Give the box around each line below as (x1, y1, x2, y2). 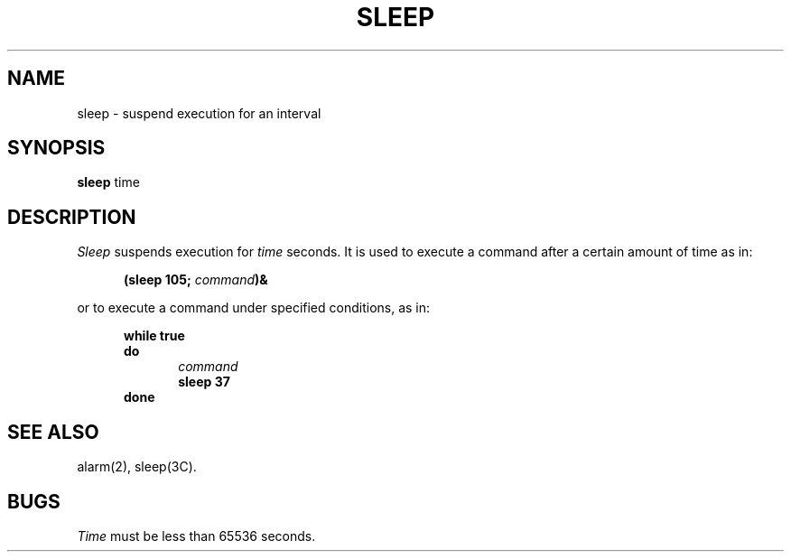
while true (124, 328, 185, 344)
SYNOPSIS (7, 136, 106, 160)
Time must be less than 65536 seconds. (77, 527, 316, 544)
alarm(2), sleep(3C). (77, 459, 197, 475)
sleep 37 (178, 374, 230, 390)
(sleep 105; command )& (124, 272, 268, 288)
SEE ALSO (7, 420, 99, 443)
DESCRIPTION (7, 205, 136, 228)
